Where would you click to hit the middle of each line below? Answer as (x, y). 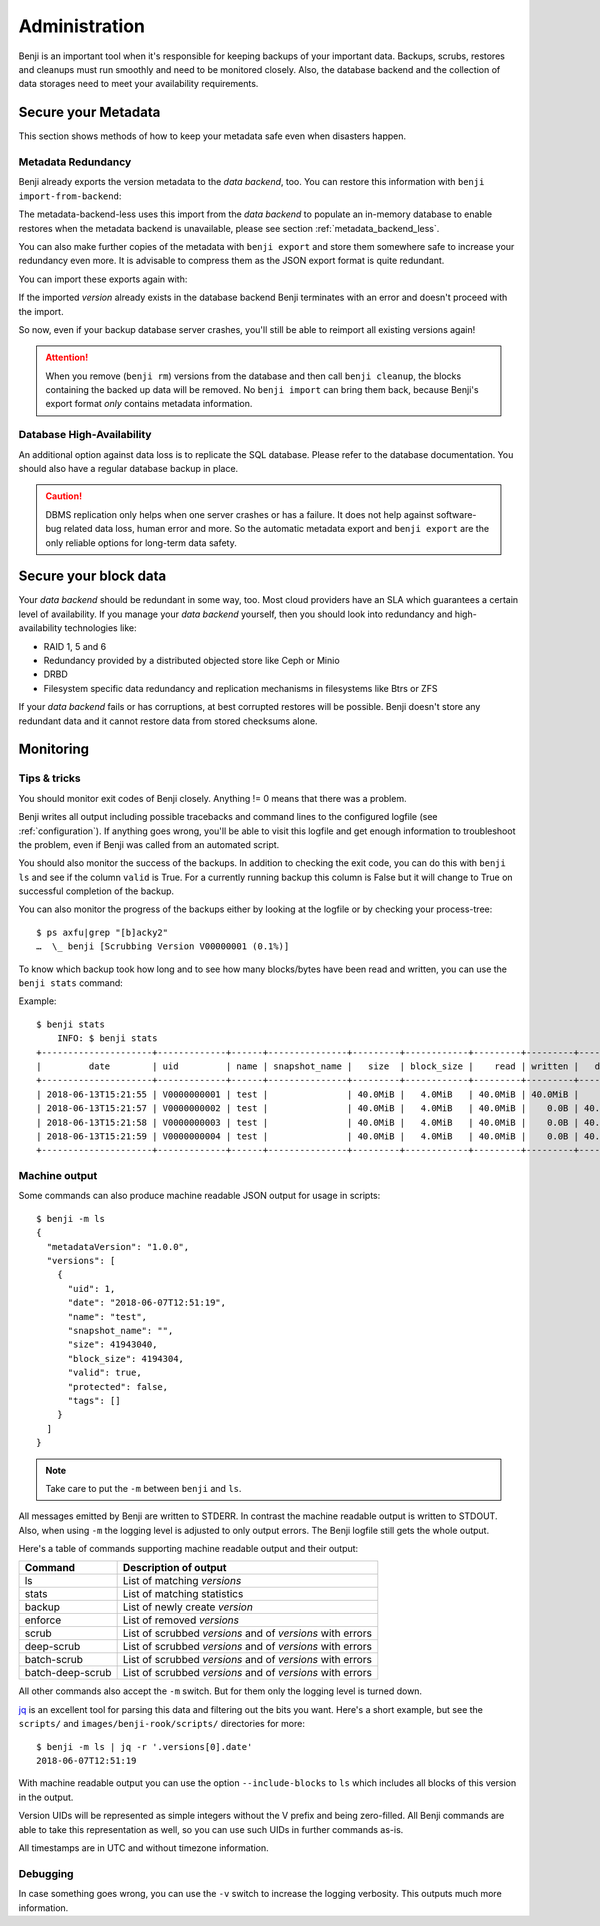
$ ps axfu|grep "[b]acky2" (102, 932)
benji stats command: (71, 983)
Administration (81, 26)
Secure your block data (92, 576)
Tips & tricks (50, 778)
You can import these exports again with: (103, 279)
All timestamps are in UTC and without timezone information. (143, 1847)
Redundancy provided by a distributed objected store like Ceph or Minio (191, 661)
